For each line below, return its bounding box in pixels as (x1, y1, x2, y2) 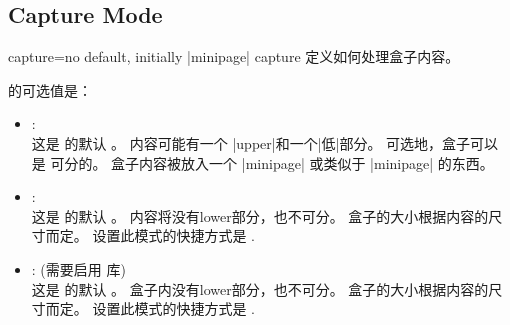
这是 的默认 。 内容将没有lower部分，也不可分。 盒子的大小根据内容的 (31, 205, 489, 226)
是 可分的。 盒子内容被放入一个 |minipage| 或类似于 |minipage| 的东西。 (31, 152, 494, 173)
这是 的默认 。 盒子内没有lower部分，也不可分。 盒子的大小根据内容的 (31, 278, 489, 299)
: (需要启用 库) (31, 258, 126, 279)
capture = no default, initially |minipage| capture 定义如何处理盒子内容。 (8, 46, 460, 67)
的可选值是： (8, 79, 92, 100)
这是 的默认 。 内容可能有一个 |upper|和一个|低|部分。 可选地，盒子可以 (31, 132, 499, 153)
